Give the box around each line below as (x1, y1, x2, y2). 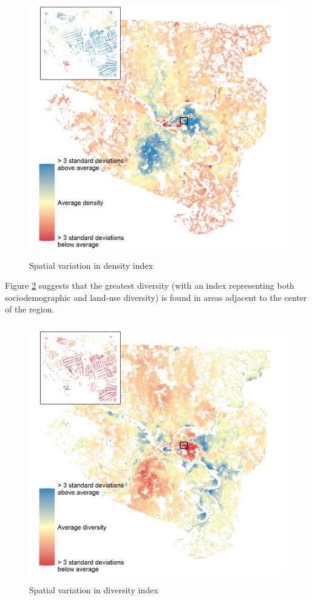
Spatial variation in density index (29, 258, 153, 271)
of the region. (5, 303, 55, 315)
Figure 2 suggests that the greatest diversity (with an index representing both (5, 279, 294, 292)
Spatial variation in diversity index (29, 583, 158, 596)
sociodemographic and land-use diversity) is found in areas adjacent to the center (5, 291, 307, 303)
